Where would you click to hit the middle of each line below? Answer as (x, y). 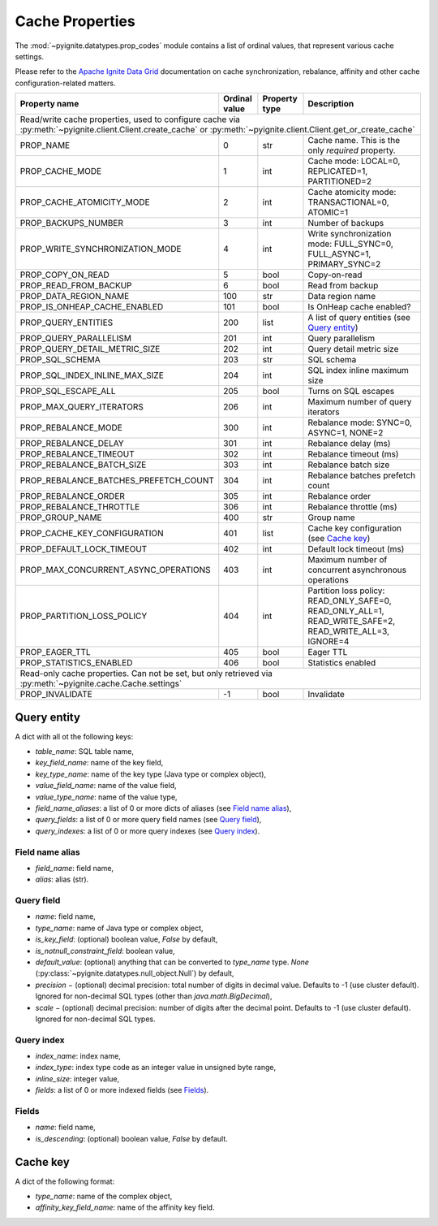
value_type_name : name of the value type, (106, 797)
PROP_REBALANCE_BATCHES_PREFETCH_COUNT (117, 481)
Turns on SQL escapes (351, 392)
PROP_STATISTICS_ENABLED (76, 663)
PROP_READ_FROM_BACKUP (76, 286)
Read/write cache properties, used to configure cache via (130, 119)
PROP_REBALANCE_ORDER (73, 496)
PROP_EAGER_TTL (55, 652)
